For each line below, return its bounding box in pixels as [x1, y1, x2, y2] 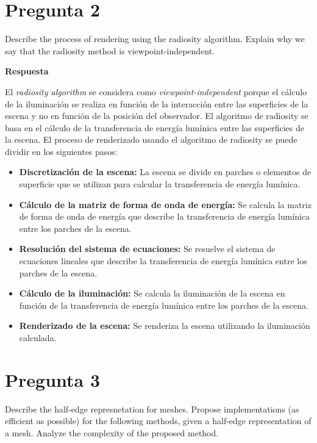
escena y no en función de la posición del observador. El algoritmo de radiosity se [5, 109, 308, 122]
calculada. [19, 331, 57, 344]
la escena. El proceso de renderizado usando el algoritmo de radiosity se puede [5, 133, 297, 146]
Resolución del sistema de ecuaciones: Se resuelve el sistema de [19, 242, 276, 255]
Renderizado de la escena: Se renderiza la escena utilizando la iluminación [19, 319, 310, 332]
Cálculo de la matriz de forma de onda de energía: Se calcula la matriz [19, 198, 312, 211]
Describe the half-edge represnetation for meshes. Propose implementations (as [5, 402, 299, 415]
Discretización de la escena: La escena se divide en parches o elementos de [19, 165, 312, 178]
